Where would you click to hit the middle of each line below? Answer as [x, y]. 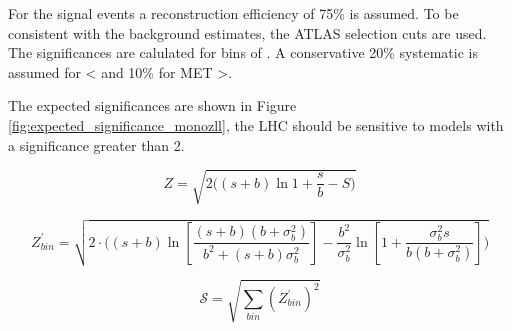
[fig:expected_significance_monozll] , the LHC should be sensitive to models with [256, 124]
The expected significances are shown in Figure [152, 105]
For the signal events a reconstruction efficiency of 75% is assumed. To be [233, 13]
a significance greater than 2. [96, 144]
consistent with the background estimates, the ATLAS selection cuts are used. [247, 32]
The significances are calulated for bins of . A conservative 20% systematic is [243, 52]
